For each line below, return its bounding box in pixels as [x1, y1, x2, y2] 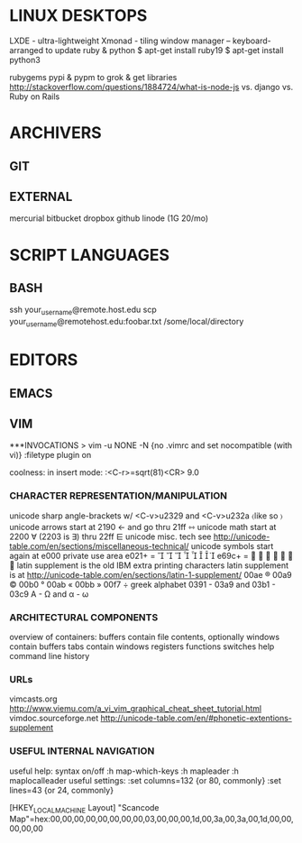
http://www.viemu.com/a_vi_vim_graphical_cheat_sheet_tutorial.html [9, 703, 262, 714]
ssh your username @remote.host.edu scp [9, 304, 158, 317]
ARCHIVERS [9, 123, 102, 143]
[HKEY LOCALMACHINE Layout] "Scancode [9, 802, 160, 815]
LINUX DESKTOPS [9, 5, 148, 26]
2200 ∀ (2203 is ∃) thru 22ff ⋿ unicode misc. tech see [9, 531, 212, 542]
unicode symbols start [190, 540, 274, 551]
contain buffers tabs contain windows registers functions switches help [9, 641, 275, 652]
